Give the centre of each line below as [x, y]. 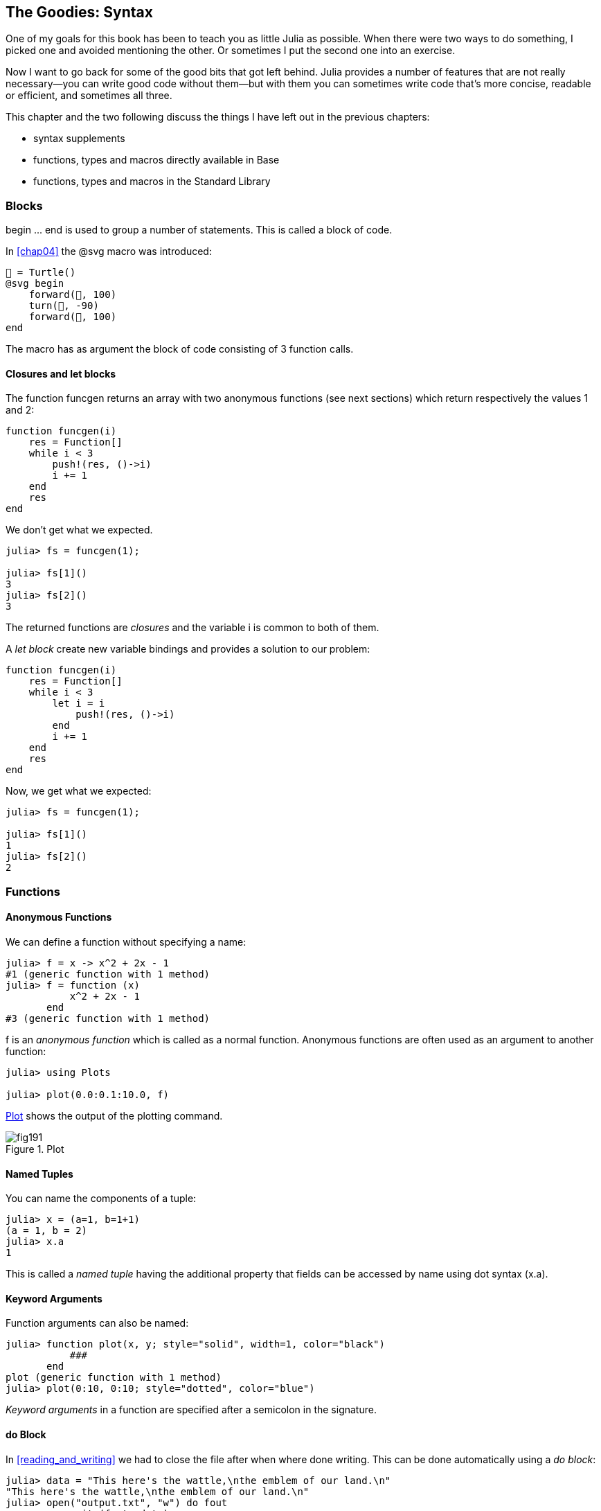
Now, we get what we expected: [79, 791]
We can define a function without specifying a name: [126, 942]
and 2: [20, 410]
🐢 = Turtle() [41, 273]
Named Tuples [39, 1174]
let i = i [79, 704]
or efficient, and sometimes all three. [89, 96]
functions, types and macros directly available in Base [156, 160]
